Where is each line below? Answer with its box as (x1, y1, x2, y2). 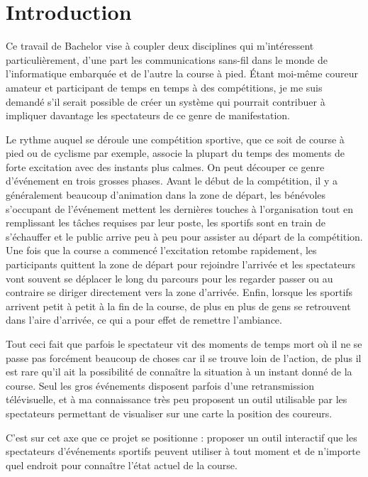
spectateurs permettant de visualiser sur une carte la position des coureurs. (6, 405, 333, 420)
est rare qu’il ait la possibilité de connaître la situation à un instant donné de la (6, 364, 352, 379)
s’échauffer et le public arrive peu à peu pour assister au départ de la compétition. (6, 229, 363, 243)
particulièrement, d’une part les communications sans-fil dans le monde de (6, 52, 328, 67)
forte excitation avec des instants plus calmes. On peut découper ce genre (6, 159, 325, 174)
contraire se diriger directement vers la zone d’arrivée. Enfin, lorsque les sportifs (6, 285, 353, 300)
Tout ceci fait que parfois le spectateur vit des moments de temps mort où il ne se (6, 336, 362, 351)
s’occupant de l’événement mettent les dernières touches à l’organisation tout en (6, 201, 354, 216)
